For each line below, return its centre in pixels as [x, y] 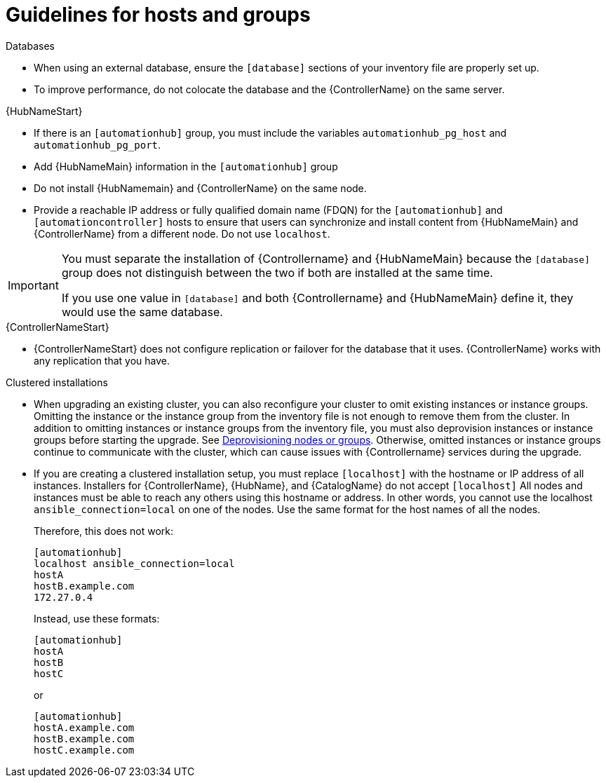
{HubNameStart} [44, 111]
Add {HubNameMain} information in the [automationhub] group [186, 166]
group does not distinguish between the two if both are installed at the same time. [277, 272]
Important [33, 285]
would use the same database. [142, 312]
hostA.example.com [84, 727]
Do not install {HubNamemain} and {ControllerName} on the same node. [200, 188]
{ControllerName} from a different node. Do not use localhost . [182, 233]
